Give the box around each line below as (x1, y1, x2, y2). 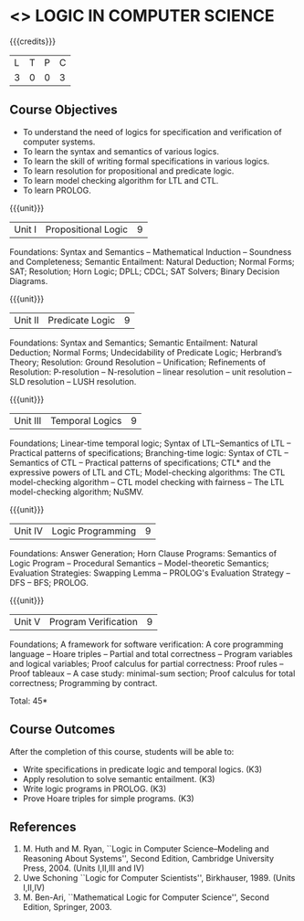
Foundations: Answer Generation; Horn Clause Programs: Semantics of (9, 547, 277, 558)
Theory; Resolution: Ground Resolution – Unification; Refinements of (9, 356, 267, 367)
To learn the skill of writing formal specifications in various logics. (22, 155, 270, 166)
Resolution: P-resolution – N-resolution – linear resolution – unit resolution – (9, 366, 292, 377)
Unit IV (14, 524, 44, 537)
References (9, 819, 77, 834)
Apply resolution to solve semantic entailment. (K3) (22, 773, 215, 784)
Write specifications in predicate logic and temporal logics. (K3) (22, 764, 263, 775)
